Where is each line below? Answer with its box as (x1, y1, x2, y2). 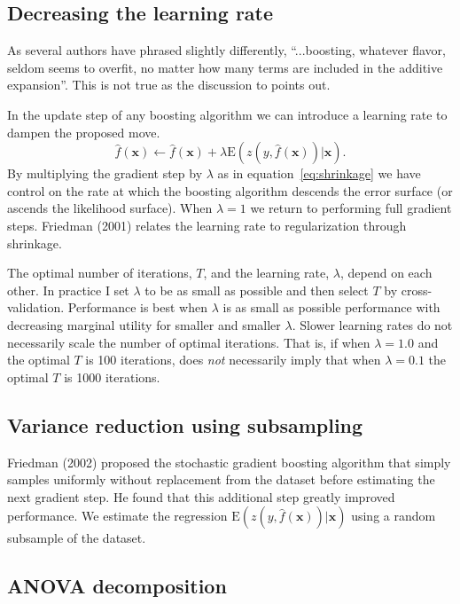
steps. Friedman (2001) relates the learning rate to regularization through (7, 216, 407, 234)
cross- (401, 280, 433, 299)
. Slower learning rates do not (292, 315, 453, 333)
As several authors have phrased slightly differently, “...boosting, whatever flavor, (7, 41, 446, 59)
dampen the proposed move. (7, 122, 160, 141)
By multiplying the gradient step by (7, 164, 203, 183)
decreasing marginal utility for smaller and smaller (7, 315, 281, 333)
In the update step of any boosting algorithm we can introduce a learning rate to (7, 105, 448, 123)
